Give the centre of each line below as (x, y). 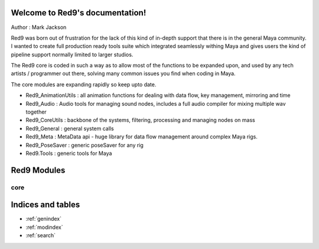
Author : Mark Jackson (39, 27)
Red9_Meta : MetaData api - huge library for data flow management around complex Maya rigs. (142, 137)
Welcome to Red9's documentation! (79, 13)
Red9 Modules (38, 170)
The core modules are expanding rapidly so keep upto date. (84, 84)
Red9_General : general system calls (70, 128)
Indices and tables (45, 205)
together (36, 112)
